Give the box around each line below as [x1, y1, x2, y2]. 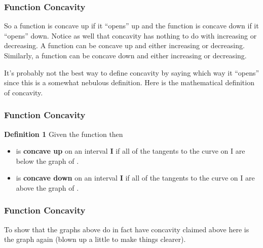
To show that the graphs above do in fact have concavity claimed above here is [4, 224, 249, 234]
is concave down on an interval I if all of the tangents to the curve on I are [16, 172, 255, 183]
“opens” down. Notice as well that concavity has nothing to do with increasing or [4, 30, 257, 41]
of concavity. [4, 87, 43, 97]
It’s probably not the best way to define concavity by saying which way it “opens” [4, 67, 259, 78]
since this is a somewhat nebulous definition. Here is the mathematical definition [4, 77, 254, 88]
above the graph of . [16, 182, 79, 193]
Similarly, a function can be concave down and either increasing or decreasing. [4, 50, 247, 60]
